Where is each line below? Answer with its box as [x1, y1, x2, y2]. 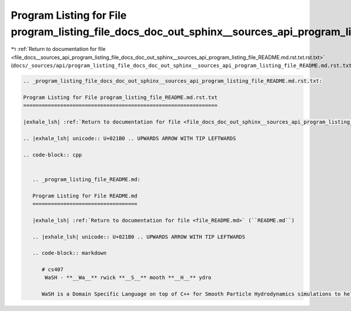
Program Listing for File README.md [32, 192, 137, 199]
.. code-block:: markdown [32, 250, 107, 257]
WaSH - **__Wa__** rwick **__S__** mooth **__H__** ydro [44, 274, 212, 281]
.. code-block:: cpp [23, 151, 82, 158]
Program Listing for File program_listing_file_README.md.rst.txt [23, 94, 218, 101]
